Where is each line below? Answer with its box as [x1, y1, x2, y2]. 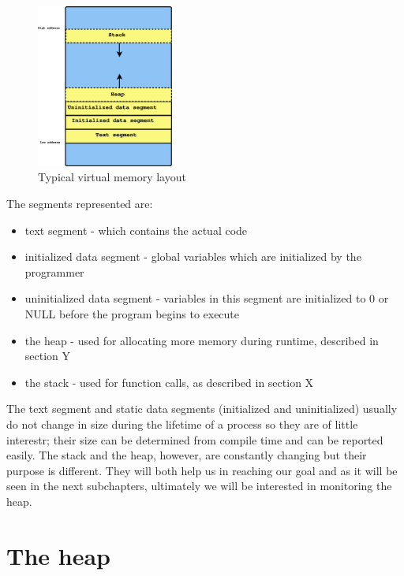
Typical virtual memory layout [38, 169, 186, 185]
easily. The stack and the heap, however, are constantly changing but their [6, 447, 367, 463]
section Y [24, 347, 71, 364]
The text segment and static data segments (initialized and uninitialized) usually [6, 400, 398, 417]
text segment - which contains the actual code [24, 221, 248, 238]
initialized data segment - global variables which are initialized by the [24, 248, 361, 265]
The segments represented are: [6, 195, 153, 212]
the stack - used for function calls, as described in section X [24, 373, 314, 390]
